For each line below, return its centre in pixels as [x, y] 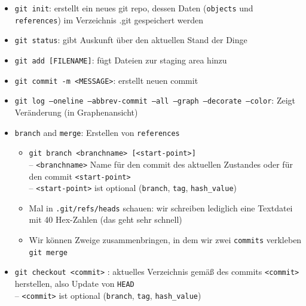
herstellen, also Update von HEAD [74, 284]
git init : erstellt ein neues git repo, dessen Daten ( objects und [134, 8]
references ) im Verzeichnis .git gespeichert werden [109, 19]
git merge [48, 252]
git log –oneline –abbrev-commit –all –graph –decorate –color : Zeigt [155, 100]
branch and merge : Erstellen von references [97, 132]
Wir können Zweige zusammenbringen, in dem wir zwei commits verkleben [165, 240]
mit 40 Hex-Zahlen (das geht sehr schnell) [105, 219]
